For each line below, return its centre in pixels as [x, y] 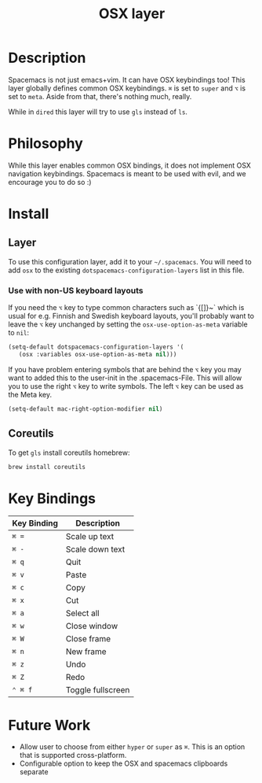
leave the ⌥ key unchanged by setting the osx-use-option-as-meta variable [128, 324]
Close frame [88, 639]
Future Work [49, 725]
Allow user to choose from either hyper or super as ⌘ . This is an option [132, 747]
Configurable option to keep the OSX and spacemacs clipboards [124, 763]
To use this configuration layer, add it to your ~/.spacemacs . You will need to [130, 261]
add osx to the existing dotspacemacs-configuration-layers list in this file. [126, 270]
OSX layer [132, 14]
